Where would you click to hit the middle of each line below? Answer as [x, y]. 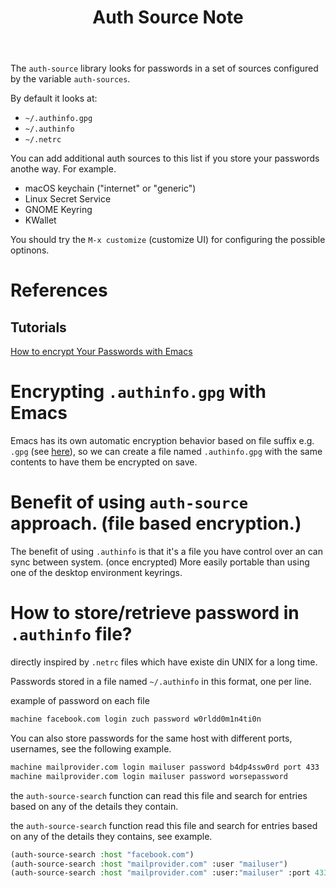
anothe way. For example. [63, 169]
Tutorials [38, 327]
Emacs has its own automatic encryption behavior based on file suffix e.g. [162, 441]
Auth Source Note [168, 17]
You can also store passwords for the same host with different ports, [151, 738]
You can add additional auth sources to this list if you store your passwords [165, 158]
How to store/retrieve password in [155, 613]
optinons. [30, 250]
